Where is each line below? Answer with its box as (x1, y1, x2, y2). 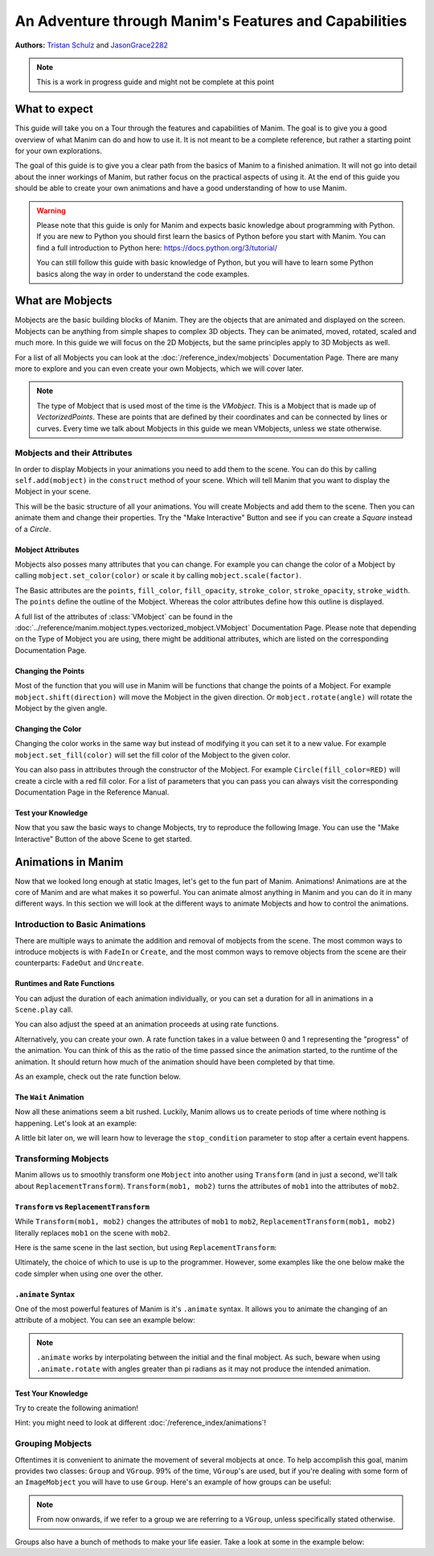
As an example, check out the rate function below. (14, 1071, 181, 1082)
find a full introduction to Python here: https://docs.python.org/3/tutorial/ (36, 242, 277, 253)
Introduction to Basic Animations (14, 918, 146, 930)
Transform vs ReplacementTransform (14, 1202, 150, 1211)
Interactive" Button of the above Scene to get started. (14, 834, 192, 844)
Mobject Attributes (14, 544, 80, 555)
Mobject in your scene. (14, 487, 92, 497)
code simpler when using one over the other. (14, 1269, 164, 1278)
